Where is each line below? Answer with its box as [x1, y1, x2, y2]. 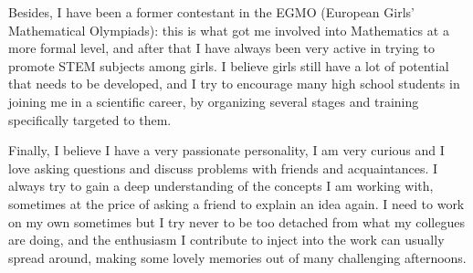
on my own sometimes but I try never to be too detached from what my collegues [8, 212, 465, 231]
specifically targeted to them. [8, 110, 172, 129]
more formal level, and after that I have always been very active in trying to [8, 38, 435, 58]
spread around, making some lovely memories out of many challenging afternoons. [8, 247, 467, 267]
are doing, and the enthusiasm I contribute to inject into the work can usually [8, 230, 445, 249]
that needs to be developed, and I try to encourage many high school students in [8, 74, 460, 93]
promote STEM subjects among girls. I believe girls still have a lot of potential [8, 56, 449, 75]
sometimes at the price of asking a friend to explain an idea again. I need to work [8, 194, 465, 213]
